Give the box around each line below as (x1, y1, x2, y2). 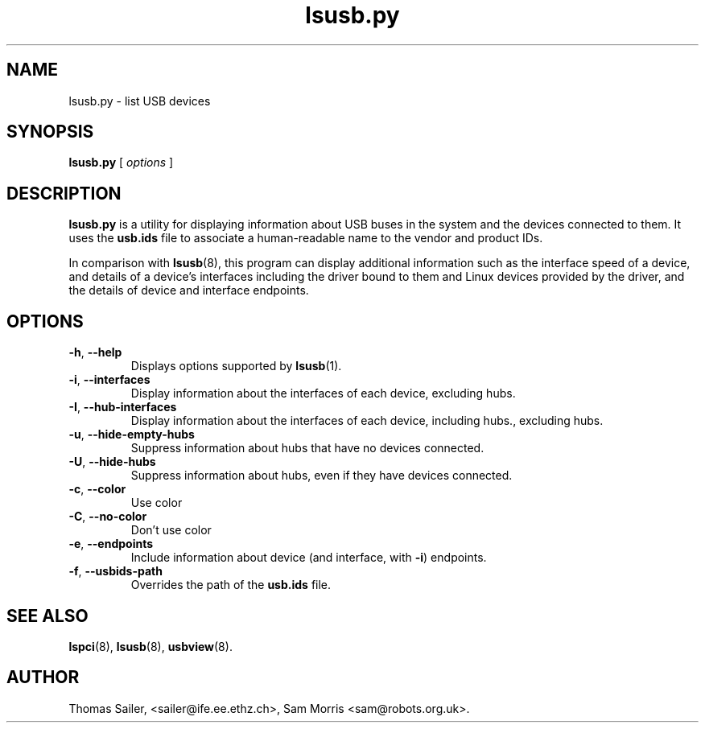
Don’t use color (130, 523, 212, 537)
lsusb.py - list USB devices (68, 93, 211, 108)
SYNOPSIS (6, 121, 94, 142)
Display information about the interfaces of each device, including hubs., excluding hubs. (130, 414, 604, 428)
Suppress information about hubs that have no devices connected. (130, 441, 484, 455)
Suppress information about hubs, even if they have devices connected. (130, 468, 513, 483)
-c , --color (68, 482, 126, 496)
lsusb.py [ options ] (68, 155, 174, 170)
